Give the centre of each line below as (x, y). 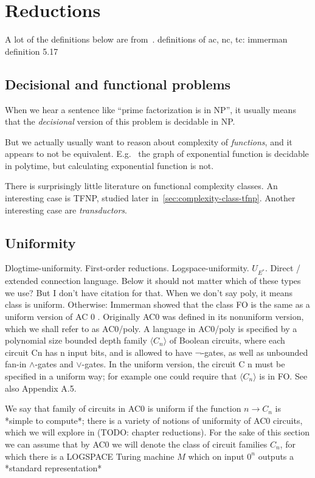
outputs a (276, 456)
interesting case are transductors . (66, 210)
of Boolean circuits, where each (227, 340)
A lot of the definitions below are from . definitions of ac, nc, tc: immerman (146, 39)
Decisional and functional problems (118, 84)
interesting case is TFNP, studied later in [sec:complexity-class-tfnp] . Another (150, 198)
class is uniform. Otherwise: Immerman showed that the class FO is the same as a (157, 304)
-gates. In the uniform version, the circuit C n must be (183, 364)
